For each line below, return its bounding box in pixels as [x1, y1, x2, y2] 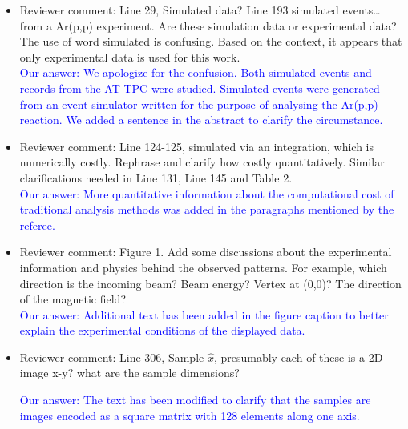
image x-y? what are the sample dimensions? [19, 364, 240, 381]
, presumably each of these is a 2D [213, 348, 383, 365]
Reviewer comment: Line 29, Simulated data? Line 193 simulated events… [19, 2, 381, 18]
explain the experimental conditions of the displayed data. [19, 322, 305, 339]
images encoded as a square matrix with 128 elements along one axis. [19, 407, 360, 423]
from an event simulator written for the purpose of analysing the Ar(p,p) [19, 95, 378, 112]
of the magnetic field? [19, 291, 127, 307]
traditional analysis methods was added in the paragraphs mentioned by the [19, 201, 394, 218]
